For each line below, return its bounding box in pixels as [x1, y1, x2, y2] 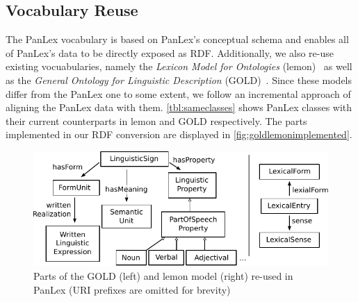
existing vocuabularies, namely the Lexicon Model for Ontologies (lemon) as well [6, 59, 352, 74]
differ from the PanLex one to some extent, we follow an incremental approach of [6, 86, 351, 101]
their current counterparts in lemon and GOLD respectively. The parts [6, 113, 307, 128]
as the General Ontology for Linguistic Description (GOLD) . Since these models [6, 72, 352, 87]
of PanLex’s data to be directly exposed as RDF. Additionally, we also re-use [6, 45, 334, 60]
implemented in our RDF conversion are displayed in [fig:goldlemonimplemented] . [6, 127, 352, 142]
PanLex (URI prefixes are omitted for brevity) [33, 282, 231, 296]
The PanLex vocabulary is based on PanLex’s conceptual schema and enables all [6, 32, 349, 47]
